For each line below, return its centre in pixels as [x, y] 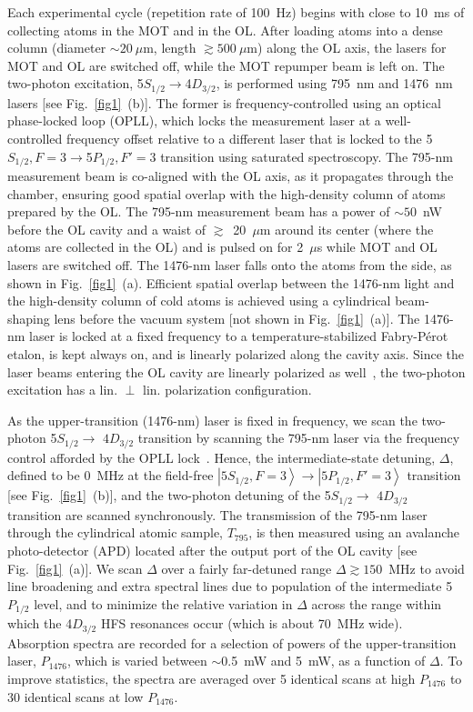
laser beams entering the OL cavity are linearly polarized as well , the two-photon [236, 371]
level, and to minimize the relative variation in [163, 603]
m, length [170, 48]
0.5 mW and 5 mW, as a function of [323, 661]
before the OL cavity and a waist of [107, 229]
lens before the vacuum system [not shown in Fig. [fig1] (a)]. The [237, 318]
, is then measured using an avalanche [354, 532]
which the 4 [40, 623]
